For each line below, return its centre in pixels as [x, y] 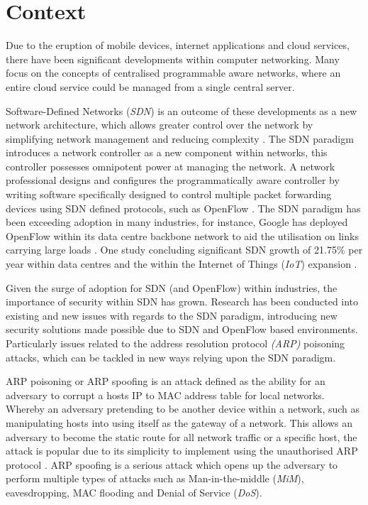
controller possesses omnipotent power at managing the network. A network [171, 166]
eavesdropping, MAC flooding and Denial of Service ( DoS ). [134, 492]
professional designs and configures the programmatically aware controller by [173, 180]
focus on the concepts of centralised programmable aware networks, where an [173, 73]
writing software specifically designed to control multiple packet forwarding [169, 194]
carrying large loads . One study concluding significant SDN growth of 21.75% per [184, 250]
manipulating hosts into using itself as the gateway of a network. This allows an [179, 422]
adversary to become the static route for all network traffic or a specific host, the [182, 436]
